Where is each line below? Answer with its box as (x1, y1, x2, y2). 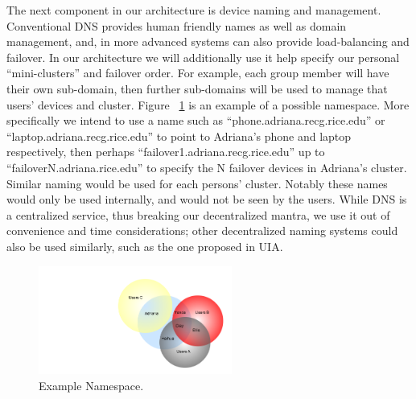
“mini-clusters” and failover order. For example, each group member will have (6, 64, 389, 81)
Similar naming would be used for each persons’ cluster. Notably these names (6, 175, 388, 191)
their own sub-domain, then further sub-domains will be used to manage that (6, 80, 388, 97)
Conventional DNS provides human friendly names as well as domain (6, 17, 347, 34)
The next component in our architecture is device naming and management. (6, 2, 381, 18)
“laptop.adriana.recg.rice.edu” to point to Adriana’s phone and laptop (6, 127, 352, 144)
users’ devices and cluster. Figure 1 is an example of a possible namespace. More (6, 96, 410, 113)
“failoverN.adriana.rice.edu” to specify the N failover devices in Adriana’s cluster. (6, 158, 407, 175)
